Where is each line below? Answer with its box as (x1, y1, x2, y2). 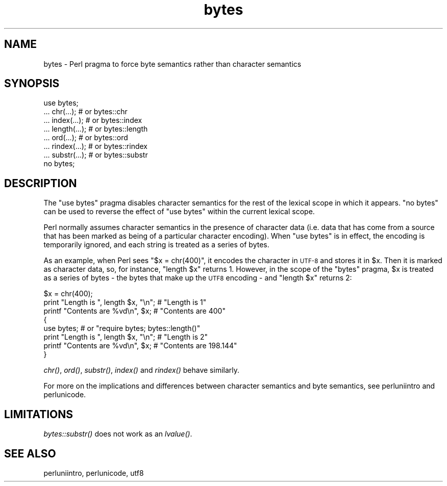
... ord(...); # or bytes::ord (43, 133, 128, 142)
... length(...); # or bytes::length (43, 124, 148, 134)
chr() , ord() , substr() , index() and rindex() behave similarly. (43, 366, 240, 375)
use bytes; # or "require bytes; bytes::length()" (43, 324, 201, 333)
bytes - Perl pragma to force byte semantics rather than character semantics (43, 59, 302, 68)
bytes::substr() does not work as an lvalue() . (43, 429, 192, 439)
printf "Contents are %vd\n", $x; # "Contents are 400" (43, 306, 226, 316)
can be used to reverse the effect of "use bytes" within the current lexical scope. (43, 207, 315, 216)
